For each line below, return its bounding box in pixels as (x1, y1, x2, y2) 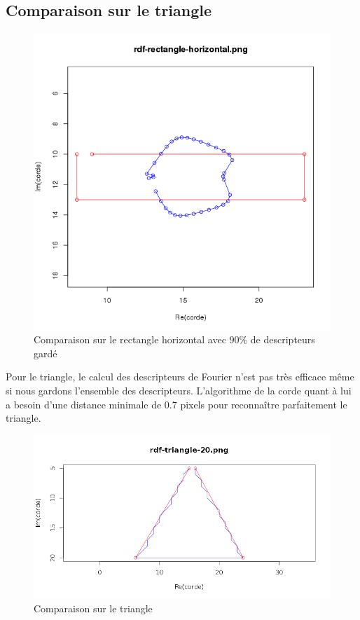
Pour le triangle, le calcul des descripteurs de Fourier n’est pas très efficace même (6, 369, 354, 384)
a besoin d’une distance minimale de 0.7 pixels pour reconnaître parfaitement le (6, 397, 347, 411)
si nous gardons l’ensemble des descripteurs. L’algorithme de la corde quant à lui (6, 383, 352, 397)
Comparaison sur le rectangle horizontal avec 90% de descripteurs (34, 332, 315, 347)
